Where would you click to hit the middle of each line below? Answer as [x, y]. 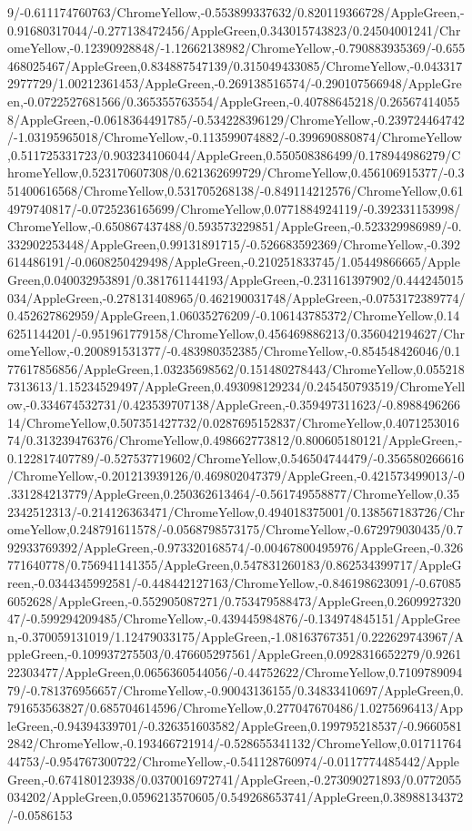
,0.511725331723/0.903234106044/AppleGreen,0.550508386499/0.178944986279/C [234, 154]
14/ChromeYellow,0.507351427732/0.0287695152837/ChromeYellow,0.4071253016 [234, 422]
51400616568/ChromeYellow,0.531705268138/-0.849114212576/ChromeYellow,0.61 [236, 190]
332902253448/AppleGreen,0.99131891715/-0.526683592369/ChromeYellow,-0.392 [234, 243]
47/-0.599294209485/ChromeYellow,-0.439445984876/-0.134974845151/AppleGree [234, 618]
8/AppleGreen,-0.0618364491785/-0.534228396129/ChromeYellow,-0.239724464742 [236, 119]
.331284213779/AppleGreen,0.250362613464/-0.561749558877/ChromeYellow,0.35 [234, 494]
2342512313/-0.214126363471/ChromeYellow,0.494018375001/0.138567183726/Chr [236, 511]
